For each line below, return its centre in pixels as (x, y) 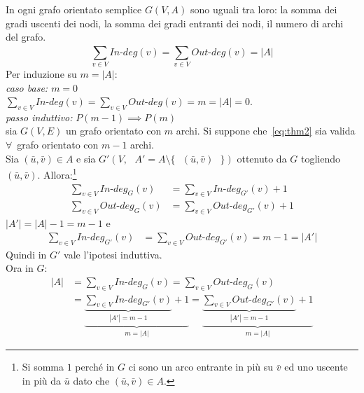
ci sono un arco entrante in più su (201, 367)
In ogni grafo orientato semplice (74, 9)
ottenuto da (262, 158)
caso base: (27, 87)
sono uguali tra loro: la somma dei (264, 9)
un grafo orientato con (113, 131)
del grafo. (26, 37)
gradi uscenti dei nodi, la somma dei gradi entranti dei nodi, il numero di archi (175, 23)
